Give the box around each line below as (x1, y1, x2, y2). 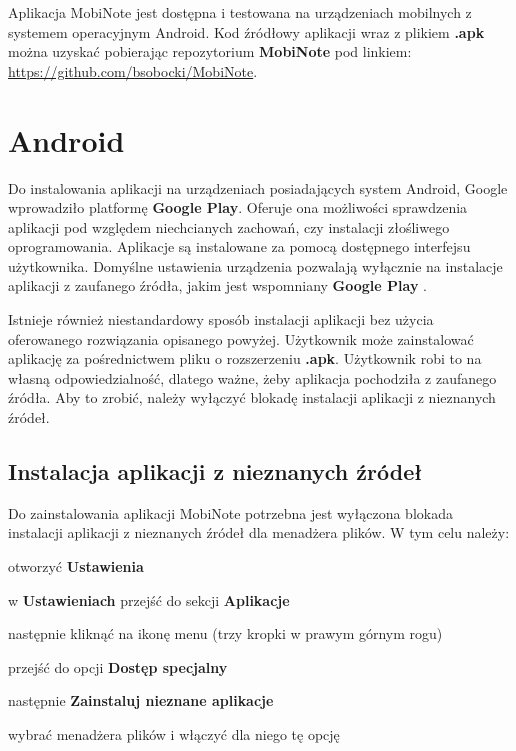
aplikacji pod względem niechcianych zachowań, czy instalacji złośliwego (8, 216, 450, 237)
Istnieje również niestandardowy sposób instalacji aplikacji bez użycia (8, 309, 434, 330)
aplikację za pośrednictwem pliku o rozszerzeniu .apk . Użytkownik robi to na (8, 348, 482, 369)
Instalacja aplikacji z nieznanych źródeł (8, 456, 423, 487)
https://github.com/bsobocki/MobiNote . (8, 60, 258, 81)
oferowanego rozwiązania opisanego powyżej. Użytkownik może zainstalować (8, 328, 474, 349)
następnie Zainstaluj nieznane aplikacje (8, 690, 274, 711)
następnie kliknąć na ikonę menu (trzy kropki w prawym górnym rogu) (8, 623, 443, 644)
